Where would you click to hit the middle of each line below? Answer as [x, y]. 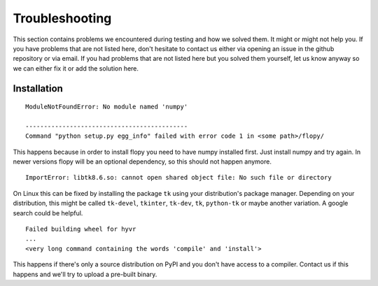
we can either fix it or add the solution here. [76, 68]
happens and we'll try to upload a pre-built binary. [85, 274]
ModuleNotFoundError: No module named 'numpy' [107, 107]
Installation [38, 88]
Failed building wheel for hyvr [81, 229]
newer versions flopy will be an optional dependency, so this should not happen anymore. [142, 162]
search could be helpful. [48, 213]
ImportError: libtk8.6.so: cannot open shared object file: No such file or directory [178, 178]
